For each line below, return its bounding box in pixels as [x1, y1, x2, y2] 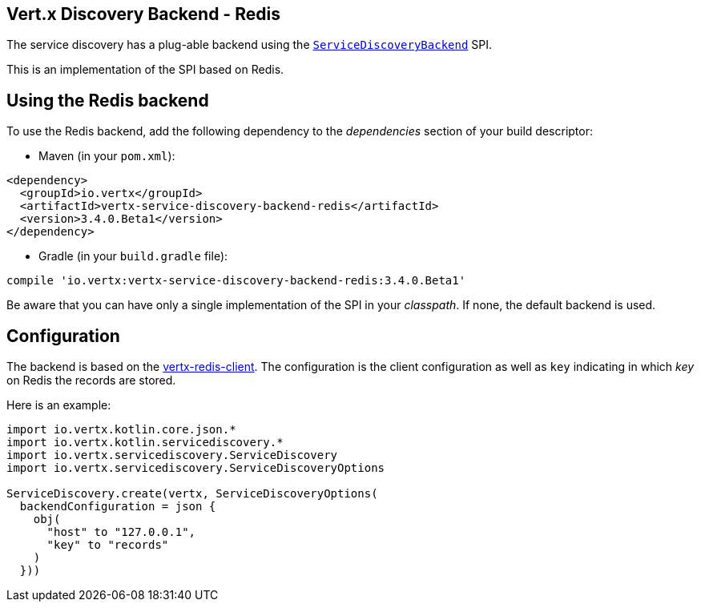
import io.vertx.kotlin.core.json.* [6, 423, 236, 437]
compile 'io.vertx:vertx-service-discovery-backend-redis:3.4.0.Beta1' [6, 274, 466, 288]
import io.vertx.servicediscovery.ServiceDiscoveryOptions [6, 461, 385, 475]
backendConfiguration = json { [19, 500, 216, 513]
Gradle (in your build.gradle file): [38, 249, 228, 264]
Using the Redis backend [6, 90, 209, 111]
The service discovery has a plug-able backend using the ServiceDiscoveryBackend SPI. [6, 38, 493, 52]
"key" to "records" [46, 538, 169, 552]
